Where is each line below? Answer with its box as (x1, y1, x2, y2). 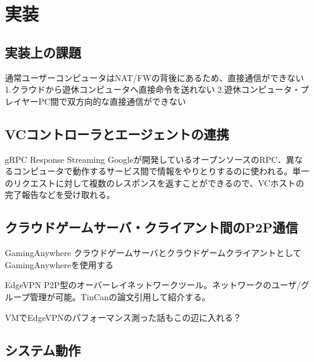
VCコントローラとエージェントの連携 (5, 124, 229, 143)
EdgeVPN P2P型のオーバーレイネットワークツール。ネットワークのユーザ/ (5, 278, 301, 291)
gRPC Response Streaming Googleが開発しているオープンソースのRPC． (5, 153, 286, 165)
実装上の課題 (5, 42, 81, 61)
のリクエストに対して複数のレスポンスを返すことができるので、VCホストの (5, 176, 304, 189)
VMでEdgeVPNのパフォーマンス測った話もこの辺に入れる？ (5, 311, 241, 323)
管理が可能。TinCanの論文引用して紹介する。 (30, 290, 211, 303)
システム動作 (5, 340, 81, 359)
